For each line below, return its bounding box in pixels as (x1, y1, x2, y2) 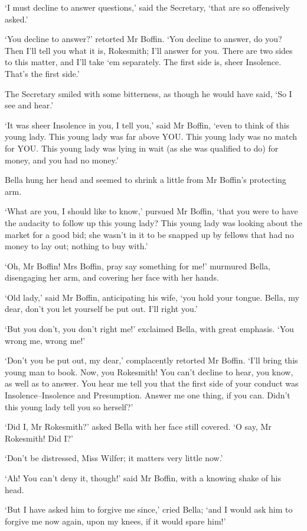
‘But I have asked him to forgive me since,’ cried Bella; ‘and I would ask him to (5, 503, 293, 516)
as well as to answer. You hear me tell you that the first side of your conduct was (5, 377, 299, 390)
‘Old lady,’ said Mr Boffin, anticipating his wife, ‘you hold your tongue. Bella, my (5, 291, 299, 303)
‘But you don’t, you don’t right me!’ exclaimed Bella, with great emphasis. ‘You (5, 323, 294, 335)
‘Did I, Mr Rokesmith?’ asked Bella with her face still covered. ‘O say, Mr (5, 420, 272, 433)
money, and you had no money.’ (5, 153, 119, 166)
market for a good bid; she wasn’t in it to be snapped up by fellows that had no (5, 228, 294, 240)
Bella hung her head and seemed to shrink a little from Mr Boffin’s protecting (5, 173, 286, 186)
